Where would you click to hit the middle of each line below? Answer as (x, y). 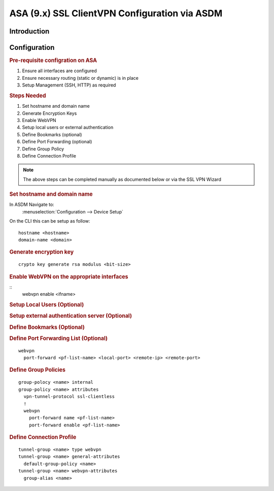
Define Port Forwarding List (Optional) (59, 338)
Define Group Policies (38, 370)
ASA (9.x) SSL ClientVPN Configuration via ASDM (116, 13)
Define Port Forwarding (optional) (57, 142)
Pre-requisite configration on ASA (53, 60)
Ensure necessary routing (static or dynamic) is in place (80, 78)
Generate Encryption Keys (49, 113)
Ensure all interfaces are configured (60, 71)
